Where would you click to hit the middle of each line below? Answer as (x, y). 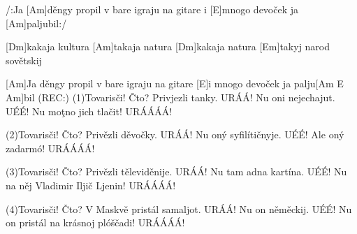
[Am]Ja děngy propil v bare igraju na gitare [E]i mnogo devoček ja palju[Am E (175, 83)
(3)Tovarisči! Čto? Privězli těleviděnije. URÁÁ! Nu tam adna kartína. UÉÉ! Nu (176, 171)
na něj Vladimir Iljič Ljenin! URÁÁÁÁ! (91, 185)
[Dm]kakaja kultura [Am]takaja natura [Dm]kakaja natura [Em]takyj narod (168, 46)
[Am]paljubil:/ (36, 23)
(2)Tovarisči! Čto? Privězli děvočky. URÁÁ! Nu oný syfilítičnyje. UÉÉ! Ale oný (175, 134)
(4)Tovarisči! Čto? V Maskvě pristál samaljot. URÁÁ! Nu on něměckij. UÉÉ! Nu (179, 209)
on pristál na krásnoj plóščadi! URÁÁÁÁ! (95, 222)
